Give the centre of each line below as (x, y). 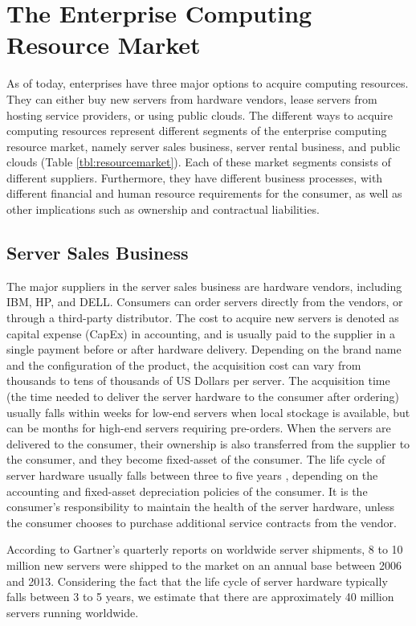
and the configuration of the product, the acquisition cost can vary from (184, 364)
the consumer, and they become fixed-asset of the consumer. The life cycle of (196, 459)
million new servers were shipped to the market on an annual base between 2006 (204, 565)
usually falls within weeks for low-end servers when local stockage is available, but (208, 412)
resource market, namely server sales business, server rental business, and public (204, 146)
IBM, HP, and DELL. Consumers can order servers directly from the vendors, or (205, 302)
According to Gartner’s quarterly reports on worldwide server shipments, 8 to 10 (205, 549)
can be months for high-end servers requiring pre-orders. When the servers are (199, 428)
